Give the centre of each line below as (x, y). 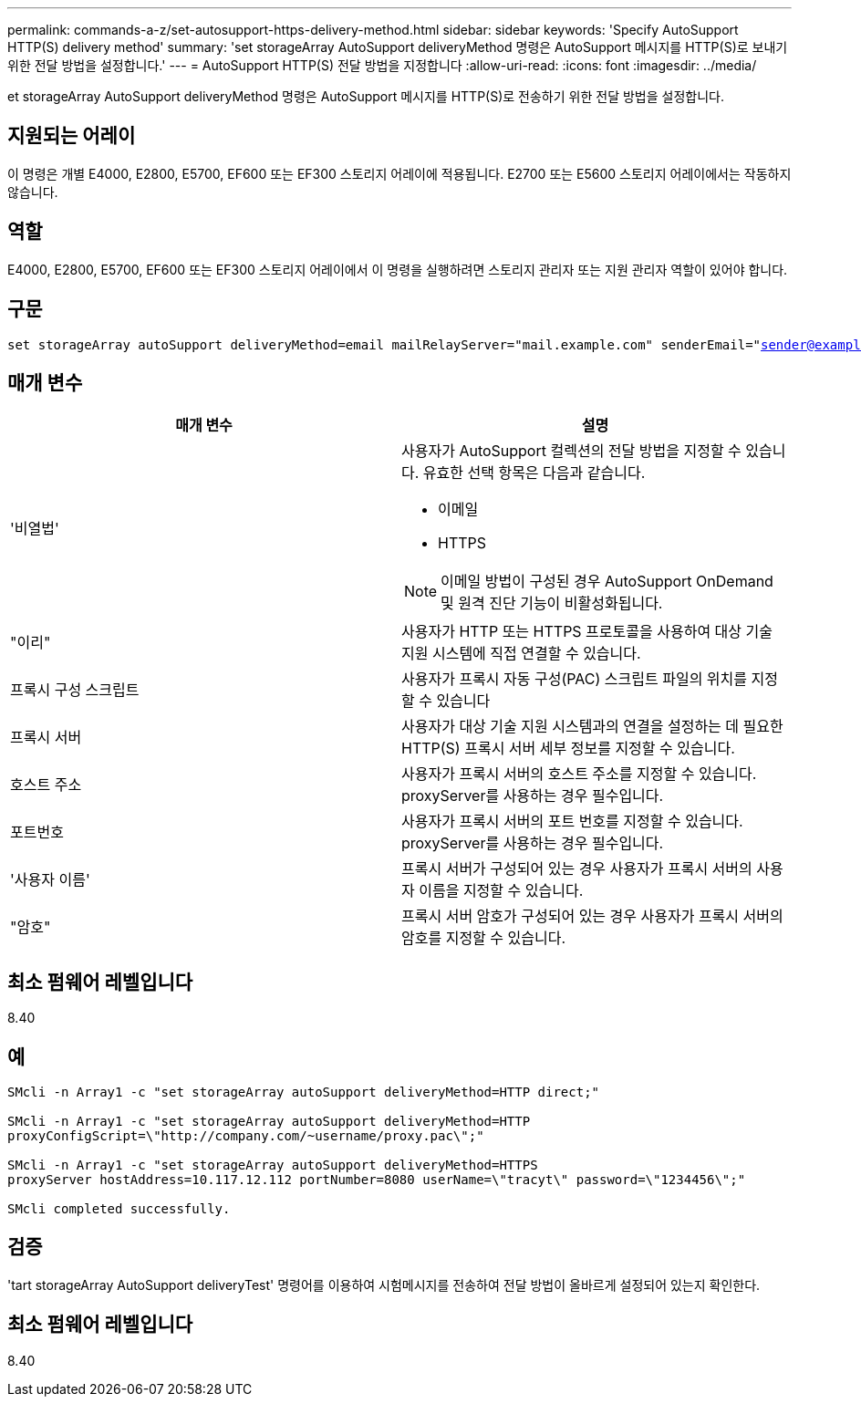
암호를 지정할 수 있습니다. (484, 938)
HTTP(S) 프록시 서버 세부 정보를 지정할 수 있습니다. (568, 749)
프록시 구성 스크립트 (75, 690)
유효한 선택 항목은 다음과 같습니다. (534, 473)
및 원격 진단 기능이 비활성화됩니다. (552, 603)
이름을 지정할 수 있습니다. (501, 891)
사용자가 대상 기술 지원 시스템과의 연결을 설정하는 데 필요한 (592, 727)
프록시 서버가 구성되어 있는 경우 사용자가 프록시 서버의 (577, 869)
